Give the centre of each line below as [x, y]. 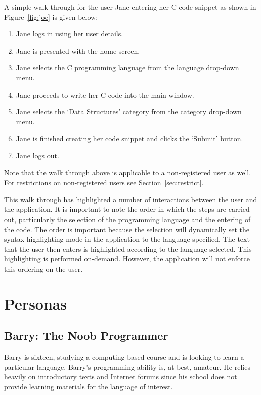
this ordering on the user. [43, 268]
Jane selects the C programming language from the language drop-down [127, 68]
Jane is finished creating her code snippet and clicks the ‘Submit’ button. [129, 138]
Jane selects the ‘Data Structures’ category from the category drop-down [129, 112]
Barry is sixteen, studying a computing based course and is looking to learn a [124, 357]
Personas [36, 303]
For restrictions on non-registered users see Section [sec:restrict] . [104, 182]
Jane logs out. [37, 155]
